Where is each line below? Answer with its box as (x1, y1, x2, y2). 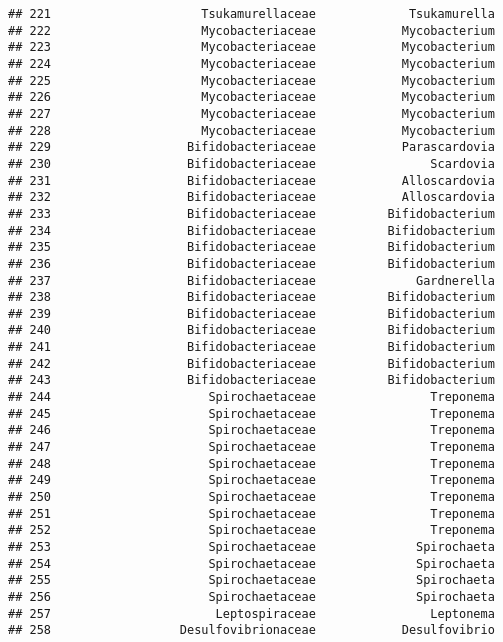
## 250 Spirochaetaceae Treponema (8, 490, 495, 505)
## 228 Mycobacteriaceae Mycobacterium (8, 123, 495, 138)
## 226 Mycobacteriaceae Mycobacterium (8, 90, 495, 105)
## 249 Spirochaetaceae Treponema (8, 473, 495, 488)
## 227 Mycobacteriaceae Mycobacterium (8, 106, 495, 121)
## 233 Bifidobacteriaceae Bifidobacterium (8, 206, 495, 221)
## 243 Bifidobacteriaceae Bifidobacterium (8, 373, 495, 388)
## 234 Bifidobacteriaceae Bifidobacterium (8, 223, 495, 238)
